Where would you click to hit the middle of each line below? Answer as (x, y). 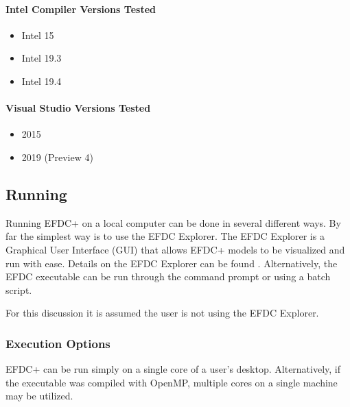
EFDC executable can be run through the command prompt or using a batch (168, 276)
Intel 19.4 (42, 81)
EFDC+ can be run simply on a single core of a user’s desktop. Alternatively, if (173, 369)
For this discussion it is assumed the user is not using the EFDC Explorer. (162, 313)
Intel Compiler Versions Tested (81, 9)
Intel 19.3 (42, 58)
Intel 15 (38, 35)
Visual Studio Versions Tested (78, 108)
